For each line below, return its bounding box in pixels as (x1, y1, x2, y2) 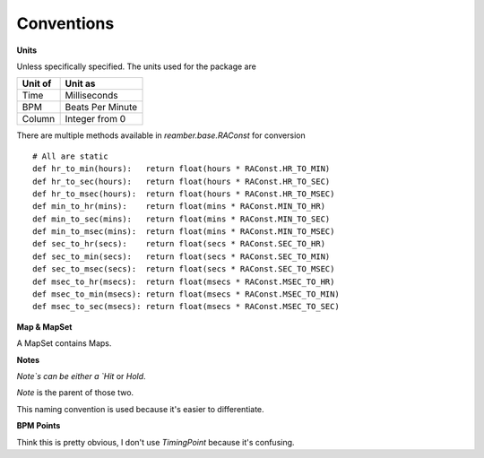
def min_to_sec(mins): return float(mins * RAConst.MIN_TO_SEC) (32, 213, 331, 224)
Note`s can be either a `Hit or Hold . (16, 370, 147, 381)
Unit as (65, 77, 96, 90)
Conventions (16, 13, 115, 33)
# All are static (32, 151, 108, 161)
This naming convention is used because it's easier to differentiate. (16, 403, 264, 414)
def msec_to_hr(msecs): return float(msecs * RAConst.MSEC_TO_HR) (32, 276, 335, 287)
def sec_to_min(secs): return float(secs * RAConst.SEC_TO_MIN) (32, 251, 331, 262)
